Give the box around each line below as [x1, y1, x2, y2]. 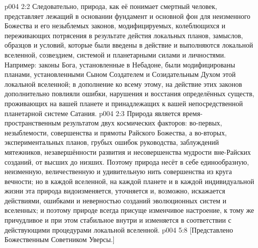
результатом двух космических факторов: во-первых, [63, 118, 222, 128]
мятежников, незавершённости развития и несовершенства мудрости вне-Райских [4, 146, 251, 157]
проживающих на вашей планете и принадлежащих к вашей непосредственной [4, 98, 243, 108]
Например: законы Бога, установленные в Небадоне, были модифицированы [4, 59, 235, 69]
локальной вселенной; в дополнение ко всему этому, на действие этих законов [4, 78, 242, 89]
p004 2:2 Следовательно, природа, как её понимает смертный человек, [4, 1, 217, 11]
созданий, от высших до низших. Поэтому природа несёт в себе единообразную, [4, 156, 249, 167]
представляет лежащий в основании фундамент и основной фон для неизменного [4, 10, 251, 21]
